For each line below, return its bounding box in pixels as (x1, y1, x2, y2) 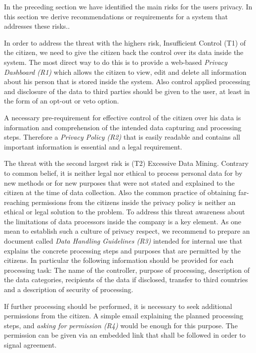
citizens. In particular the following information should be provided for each (4, 255, 234, 265)
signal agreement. (4, 340, 57, 350)
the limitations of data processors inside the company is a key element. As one (4, 216, 242, 226)
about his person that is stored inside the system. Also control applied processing (4, 76, 250, 87)
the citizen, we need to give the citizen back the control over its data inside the (4, 47, 244, 57)
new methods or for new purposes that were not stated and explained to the (4, 177, 235, 188)
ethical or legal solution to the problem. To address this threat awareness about (4, 206, 245, 217)
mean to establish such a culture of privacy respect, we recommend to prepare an (4, 226, 250, 236)
